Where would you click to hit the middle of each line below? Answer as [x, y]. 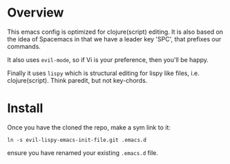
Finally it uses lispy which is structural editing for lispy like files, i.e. [104, 73]
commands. [24, 46]
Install [25, 109]
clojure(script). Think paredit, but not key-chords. [77, 80]
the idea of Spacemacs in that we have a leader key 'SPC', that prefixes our [114, 39]
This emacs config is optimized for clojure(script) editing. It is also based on [115, 32]
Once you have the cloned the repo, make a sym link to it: [89, 127]
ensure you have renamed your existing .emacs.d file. [83, 152]
